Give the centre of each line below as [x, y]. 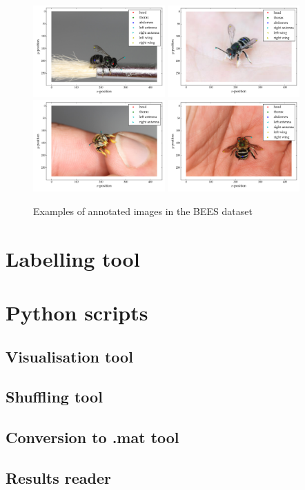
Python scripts [77, 313]
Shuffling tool [54, 397]
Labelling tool [73, 258]
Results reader [59, 477]
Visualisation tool [69, 356]
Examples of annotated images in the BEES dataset [143, 211]
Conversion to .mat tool [92, 437]
